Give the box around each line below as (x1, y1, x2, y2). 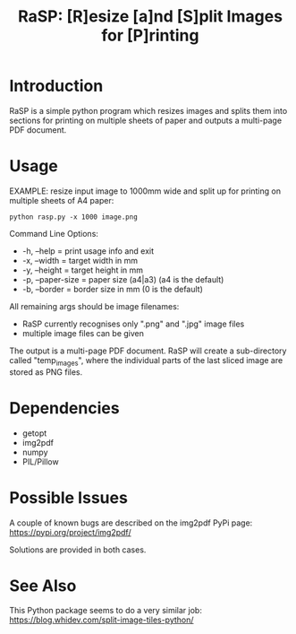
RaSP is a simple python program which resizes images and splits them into (9, 105, 288, 116)
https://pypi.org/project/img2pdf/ (9, 526, 131, 537)
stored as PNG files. (9, 366, 83, 378)
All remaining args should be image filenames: (9, 300, 180, 311)
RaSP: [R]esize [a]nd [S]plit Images (17, 6, 283, 27)
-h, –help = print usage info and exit (21, 245, 155, 256)
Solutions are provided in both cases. (9, 544, 147, 555)
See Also (9, 576, 77, 595)
